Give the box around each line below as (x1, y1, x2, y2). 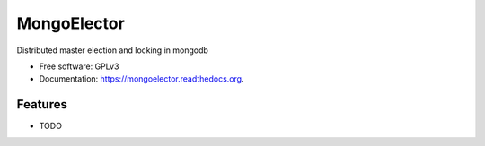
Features (16, 97, 67, 112)
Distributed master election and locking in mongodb (16, 45, 208, 56)
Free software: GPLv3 (39, 61, 119, 72)
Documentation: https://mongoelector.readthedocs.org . (39, 73, 244, 84)
